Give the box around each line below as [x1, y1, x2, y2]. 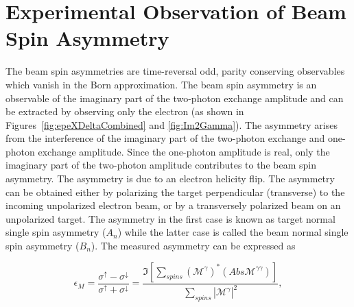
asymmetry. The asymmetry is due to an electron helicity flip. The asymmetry [5, 171, 335, 186]
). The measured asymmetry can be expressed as [91, 238, 296, 253]
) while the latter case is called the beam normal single [117, 225, 349, 239]
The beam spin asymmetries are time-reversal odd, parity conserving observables [5, 64, 345, 78]
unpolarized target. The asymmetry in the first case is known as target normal [5, 211, 335, 225]
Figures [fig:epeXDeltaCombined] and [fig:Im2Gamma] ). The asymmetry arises [5, 117, 338, 132]
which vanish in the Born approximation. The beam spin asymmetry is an [5, 77, 317, 91]
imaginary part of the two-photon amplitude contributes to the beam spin [5, 158, 316, 172]
